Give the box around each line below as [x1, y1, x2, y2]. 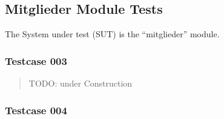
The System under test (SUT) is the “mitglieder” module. [5, 28, 220, 40]
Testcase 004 [5, 102, 67, 117]
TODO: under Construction [28, 77, 133, 90]
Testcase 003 [5, 53, 67, 68]
